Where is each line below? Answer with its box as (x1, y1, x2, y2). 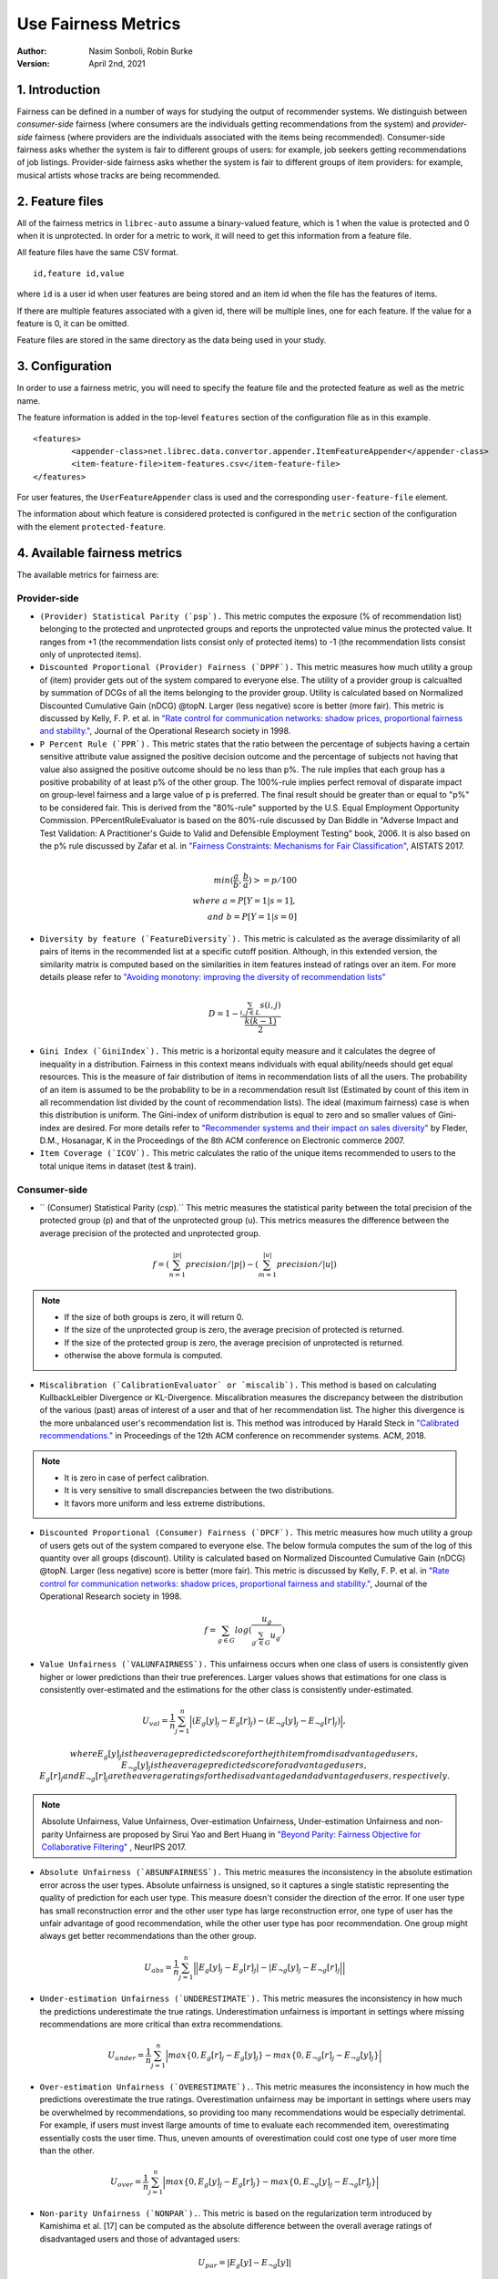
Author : (16, 46, 47, 57)
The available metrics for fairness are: (16, 569, 159, 580)
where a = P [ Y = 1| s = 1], (192, 896, 296, 906)
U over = (110, 2177, 142, 2189)
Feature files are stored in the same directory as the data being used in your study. (16, 335, 327, 345)
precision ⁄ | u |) (276, 1259, 337, 1269)
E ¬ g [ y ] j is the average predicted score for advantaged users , (121, 1759, 368, 1772)
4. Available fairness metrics (16, 545, 183, 561)
